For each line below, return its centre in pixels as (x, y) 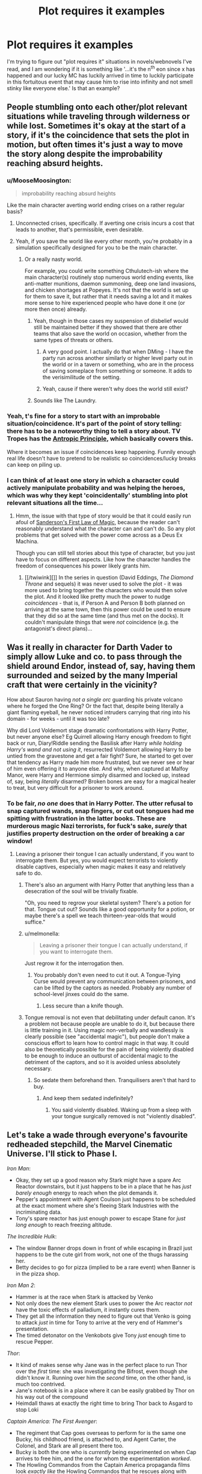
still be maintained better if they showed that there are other (108, 327)
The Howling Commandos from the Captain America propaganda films (103, 1464)
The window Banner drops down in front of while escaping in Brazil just (104, 1248)
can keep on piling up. (34, 465)
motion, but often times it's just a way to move (95, 145)
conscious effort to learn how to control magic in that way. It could (106, 1043)
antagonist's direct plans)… (58, 628)
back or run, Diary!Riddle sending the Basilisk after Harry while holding (94, 743)
